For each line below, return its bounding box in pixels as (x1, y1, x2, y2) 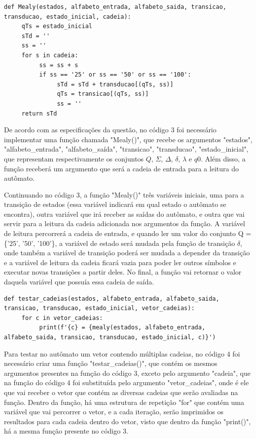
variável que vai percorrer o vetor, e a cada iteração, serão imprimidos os (4, 406, 224, 417)
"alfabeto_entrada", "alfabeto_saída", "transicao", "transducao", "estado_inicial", (4, 144, 249, 154)
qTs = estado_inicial (21, 23, 92, 30)
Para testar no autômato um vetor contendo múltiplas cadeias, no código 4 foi (4, 348, 240, 359)
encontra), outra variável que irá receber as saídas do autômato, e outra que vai (4, 208, 245, 219)
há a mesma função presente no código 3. (4, 426, 128, 436)
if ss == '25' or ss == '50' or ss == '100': (39, 71, 191, 79)
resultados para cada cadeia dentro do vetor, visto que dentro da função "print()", (4, 416, 251, 426)
